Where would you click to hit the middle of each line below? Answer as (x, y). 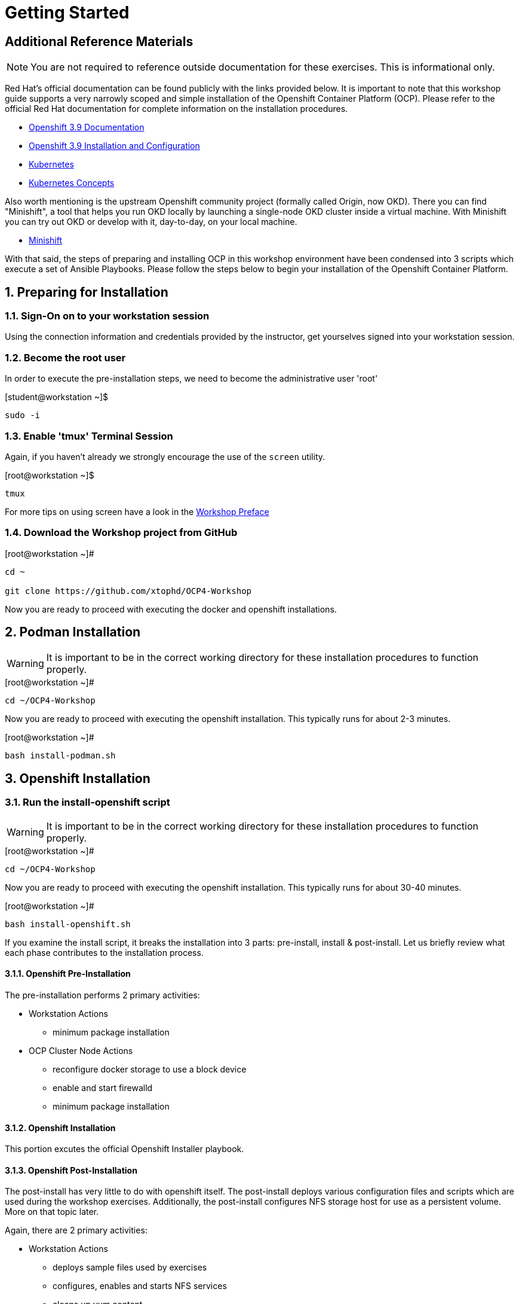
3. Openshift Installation (78, 778)
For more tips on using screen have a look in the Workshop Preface (137, 511)
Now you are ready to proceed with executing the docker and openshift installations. (171, 609)
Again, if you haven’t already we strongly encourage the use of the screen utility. (165, 456)
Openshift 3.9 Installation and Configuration (114, 146)
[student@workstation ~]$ (57, 397)
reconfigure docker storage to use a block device (150, 1069)
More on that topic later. (52, 1212)
